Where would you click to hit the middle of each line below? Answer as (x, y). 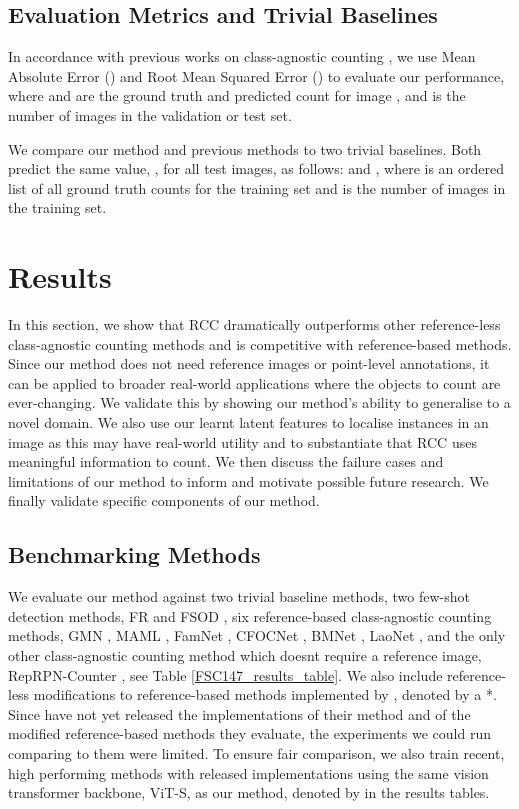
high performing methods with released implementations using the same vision (248, 772)
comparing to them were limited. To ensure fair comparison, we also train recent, (256, 752)
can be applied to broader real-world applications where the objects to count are (254, 382)
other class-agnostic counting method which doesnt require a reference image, (245, 655)
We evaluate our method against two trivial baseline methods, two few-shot (239, 596)
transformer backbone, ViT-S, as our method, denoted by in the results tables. (249, 792)
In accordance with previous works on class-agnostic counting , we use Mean (242, 56)
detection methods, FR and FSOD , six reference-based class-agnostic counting (250, 615)
